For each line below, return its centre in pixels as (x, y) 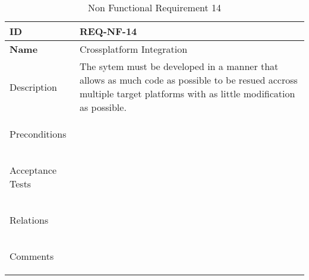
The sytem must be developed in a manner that (179, 66)
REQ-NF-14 (108, 31)
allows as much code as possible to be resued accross (188, 80)
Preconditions (38, 134)
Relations (29, 220)
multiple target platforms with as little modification (187, 93)
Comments (32, 256)
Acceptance (33, 170)
